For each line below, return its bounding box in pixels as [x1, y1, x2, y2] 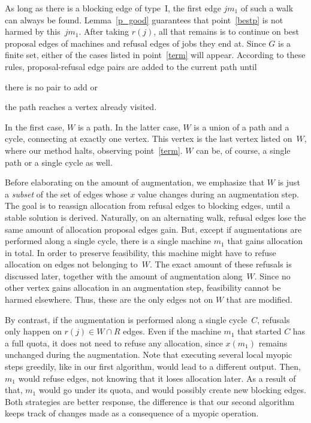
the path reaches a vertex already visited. [5, 101, 157, 113]
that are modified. [226, 293, 292, 306]
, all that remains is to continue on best [153, 25, 299, 38]
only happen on [5, 325, 62, 337]
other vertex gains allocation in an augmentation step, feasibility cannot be [5, 281, 281, 294]
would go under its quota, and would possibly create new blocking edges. [38, 384, 306, 396]
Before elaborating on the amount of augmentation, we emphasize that [5, 176, 265, 188]
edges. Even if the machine [123, 325, 221, 337]
